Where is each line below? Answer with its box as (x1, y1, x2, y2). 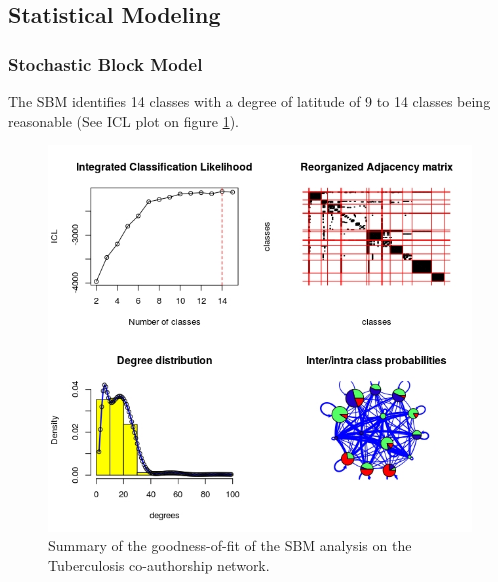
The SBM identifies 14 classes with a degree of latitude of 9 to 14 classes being (8, 91, 491, 111)
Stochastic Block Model (8, 51, 203, 76)
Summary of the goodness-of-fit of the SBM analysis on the (48, 535, 412, 556)
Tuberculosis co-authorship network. (48, 555, 270, 576)
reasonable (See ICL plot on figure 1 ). (8, 110, 239, 131)
